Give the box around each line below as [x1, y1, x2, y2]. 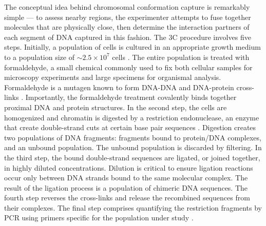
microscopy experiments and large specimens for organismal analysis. [4, 72, 221, 83]
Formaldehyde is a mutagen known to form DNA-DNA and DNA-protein [4, 81, 234, 92]
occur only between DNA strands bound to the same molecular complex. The [4, 172, 248, 183]
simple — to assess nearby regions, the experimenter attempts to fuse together [4, 11, 251, 22]
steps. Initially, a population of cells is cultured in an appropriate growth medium [4, 42, 261, 52]
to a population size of [4, 51, 74, 62]
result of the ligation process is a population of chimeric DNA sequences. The [4, 182, 248, 193]
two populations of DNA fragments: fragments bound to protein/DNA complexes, [4, 132, 261, 142]
